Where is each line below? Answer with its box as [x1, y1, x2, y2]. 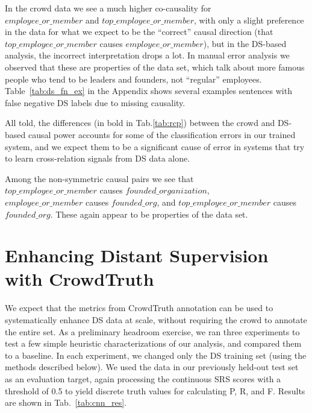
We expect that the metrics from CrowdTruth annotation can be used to [5, 301, 273, 314]
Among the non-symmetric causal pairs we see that [5, 172, 194, 184]
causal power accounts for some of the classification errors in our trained [28, 128, 296, 140]
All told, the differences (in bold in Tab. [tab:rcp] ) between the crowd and [5, 116, 275, 129]
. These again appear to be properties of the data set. [50, 207, 248, 220]
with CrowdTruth [5, 266, 154, 291]
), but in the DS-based [203, 37, 287, 49]
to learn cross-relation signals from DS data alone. [5, 152, 190, 165]
